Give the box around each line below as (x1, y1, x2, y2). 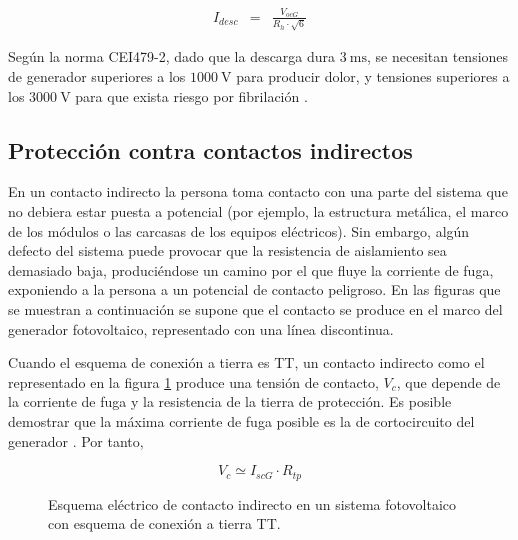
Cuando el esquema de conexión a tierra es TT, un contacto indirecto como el (8, 352, 485, 373)
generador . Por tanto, (8, 430, 144, 451)
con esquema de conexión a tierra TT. (48, 513, 281, 534)
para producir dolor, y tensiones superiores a (236, 66, 510, 87)
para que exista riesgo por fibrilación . (75, 85, 308, 106)
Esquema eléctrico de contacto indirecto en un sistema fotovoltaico (48, 493, 457, 514)
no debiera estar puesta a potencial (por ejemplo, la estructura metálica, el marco (8, 201, 509, 222)
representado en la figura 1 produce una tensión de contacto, (8, 371, 379, 392)
